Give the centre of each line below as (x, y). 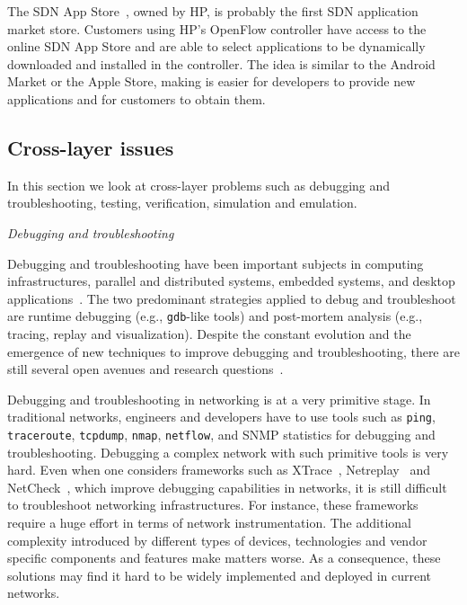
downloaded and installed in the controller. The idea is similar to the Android (221, 63)
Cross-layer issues (91, 147)
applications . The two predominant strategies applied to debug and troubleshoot (232, 298)
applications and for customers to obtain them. (137, 98)
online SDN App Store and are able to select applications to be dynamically (216, 46)
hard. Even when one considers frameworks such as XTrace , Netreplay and (219, 470)
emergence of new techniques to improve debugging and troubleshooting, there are (233, 351)
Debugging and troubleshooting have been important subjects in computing (216, 263)
